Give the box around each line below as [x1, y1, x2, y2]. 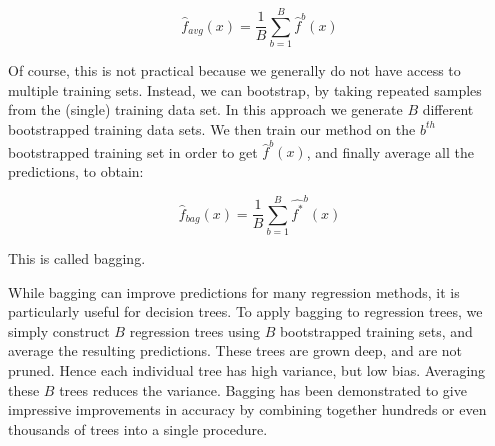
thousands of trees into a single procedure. [8, 418, 268, 439]
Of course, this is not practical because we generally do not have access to [8, 60, 461, 81]
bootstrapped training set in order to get [8, 141, 258, 162]
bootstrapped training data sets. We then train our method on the [8, 118, 416, 139]
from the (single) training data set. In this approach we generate [8, 99, 403, 120]
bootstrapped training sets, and [279, 320, 473, 341]
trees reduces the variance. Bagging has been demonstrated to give [59, 379, 467, 400]
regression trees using [129, 320, 260, 341]
